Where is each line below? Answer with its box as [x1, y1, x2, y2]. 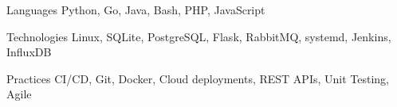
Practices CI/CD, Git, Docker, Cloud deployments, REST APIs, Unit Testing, [6, 70, 389, 86]
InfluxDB [6, 44, 52, 60]
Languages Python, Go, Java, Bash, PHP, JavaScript [6, 2, 265, 17]
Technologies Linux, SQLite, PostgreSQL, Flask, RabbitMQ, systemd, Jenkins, [6, 28, 391, 44]
